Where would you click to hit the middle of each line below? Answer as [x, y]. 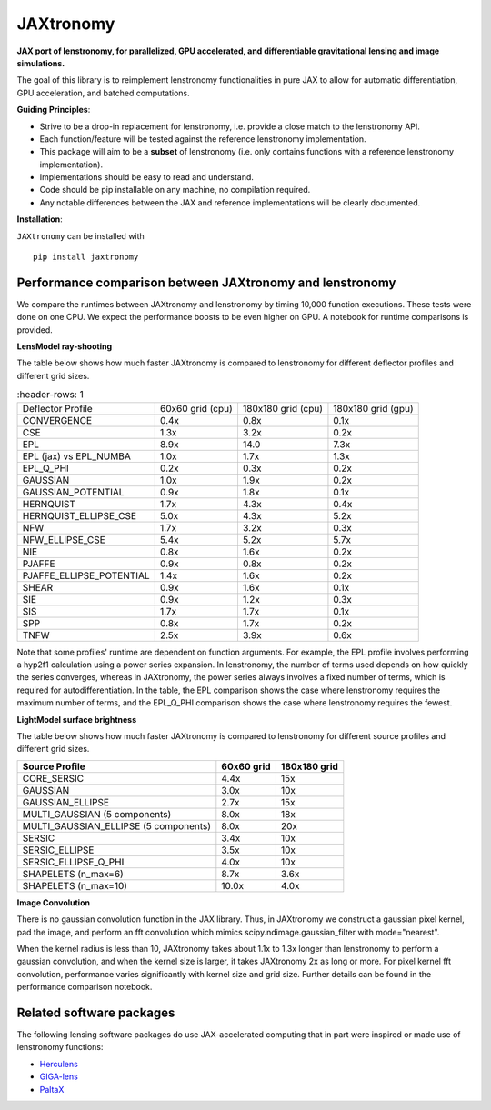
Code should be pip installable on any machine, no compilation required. [175, 190]
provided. [35, 330]
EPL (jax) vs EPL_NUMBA [76, 456]
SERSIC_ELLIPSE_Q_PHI [73, 862]
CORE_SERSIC [53, 778]
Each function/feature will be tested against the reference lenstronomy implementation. [203, 139]
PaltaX [52, 1089]
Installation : [40, 219]
